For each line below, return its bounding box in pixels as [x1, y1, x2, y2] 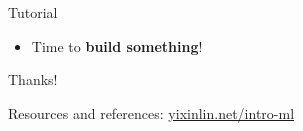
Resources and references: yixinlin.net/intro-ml [8, 102, 295, 123]
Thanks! [8, 69, 58, 90]
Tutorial [8, 2, 58, 22]
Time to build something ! [31, 35, 203, 56]
